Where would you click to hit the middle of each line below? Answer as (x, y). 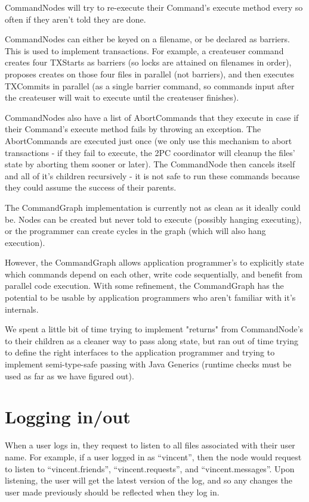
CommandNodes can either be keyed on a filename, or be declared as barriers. (147, 39)
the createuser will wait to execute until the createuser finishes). (122, 97)
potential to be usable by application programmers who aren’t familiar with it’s (150, 297)
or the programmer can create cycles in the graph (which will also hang (135, 231)
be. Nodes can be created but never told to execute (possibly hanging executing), (153, 219)
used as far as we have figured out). (69, 375)
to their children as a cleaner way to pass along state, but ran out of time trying (152, 340)
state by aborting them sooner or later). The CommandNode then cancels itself (150, 164)
